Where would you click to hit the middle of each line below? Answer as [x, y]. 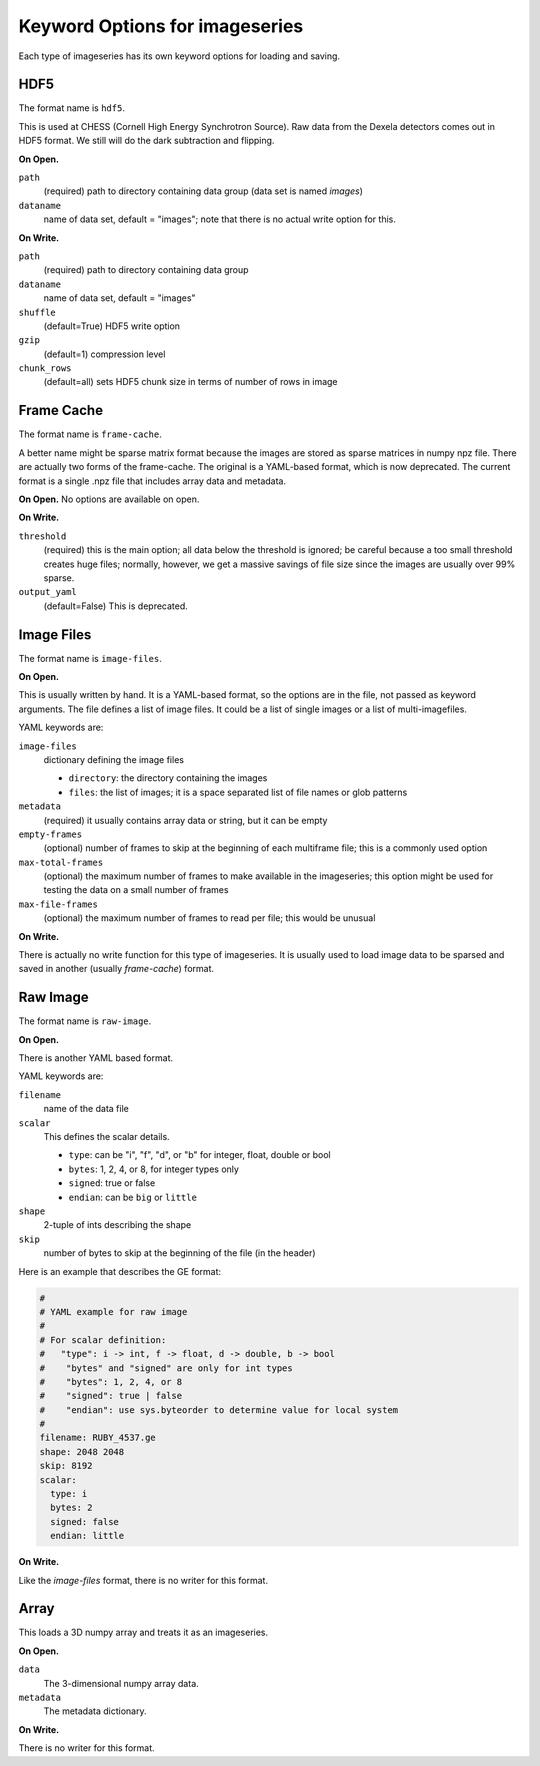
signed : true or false [112, 1183]
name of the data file [86, 1109]
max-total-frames [61, 862]
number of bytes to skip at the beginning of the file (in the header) [179, 1253]
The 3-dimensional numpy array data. [121, 1683]
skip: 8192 [66, 1466]
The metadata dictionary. [95, 1711]
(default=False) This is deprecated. [116, 606]
